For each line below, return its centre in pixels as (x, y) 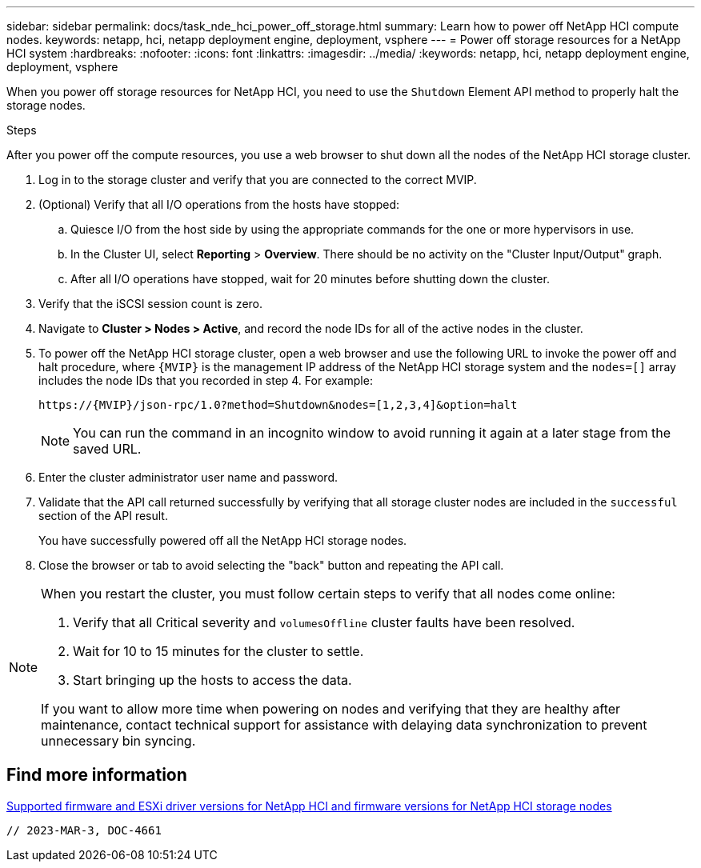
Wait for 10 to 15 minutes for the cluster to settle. (218, 651)
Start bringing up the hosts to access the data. (212, 680)
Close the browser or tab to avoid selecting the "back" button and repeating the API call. (271, 565)
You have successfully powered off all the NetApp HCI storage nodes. (223, 540)
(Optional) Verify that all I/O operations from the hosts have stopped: (219, 204)
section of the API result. (103, 516)
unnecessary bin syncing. (118, 741)
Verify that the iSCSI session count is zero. (151, 304)
